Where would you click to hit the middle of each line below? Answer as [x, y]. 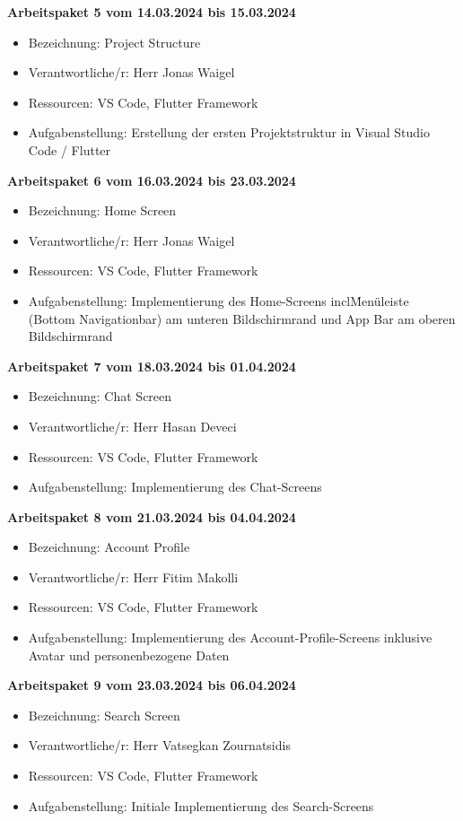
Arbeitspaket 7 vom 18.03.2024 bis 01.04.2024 [152, 366]
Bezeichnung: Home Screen [102, 210]
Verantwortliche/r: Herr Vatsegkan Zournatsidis [159, 745]
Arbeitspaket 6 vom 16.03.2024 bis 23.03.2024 [152, 180]
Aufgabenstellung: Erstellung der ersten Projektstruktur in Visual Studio [229, 132]
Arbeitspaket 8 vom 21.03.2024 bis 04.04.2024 [152, 516]
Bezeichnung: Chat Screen [100, 396]
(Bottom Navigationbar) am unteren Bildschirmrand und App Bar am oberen [242, 318]
